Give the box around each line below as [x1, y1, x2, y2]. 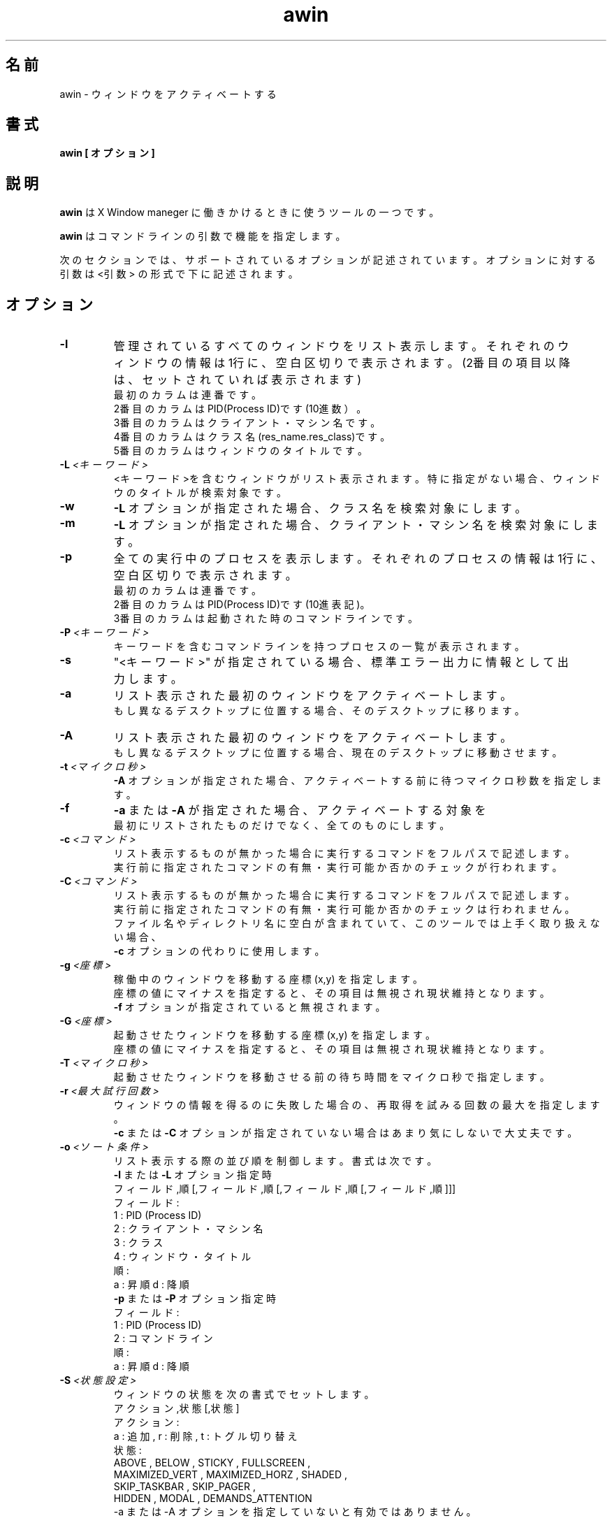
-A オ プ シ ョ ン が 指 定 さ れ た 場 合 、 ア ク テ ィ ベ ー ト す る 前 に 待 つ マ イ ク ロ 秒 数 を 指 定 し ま [113, 774, 602, 787]
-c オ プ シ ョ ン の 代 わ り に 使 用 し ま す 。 [113, 945, 325, 958]
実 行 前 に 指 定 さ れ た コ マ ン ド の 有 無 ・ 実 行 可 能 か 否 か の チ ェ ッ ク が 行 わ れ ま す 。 [113, 861, 562, 874]
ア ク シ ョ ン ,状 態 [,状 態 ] [113, 1402, 240, 1415]
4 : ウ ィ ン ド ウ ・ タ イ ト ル [113, 1250, 252, 1263]
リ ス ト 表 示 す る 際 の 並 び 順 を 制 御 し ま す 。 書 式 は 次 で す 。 [113, 1155, 437, 1167]
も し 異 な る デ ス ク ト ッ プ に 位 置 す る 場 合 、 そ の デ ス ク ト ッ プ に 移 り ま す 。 [113, 705, 525, 717]
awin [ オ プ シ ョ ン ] [59, 147, 155, 159]
